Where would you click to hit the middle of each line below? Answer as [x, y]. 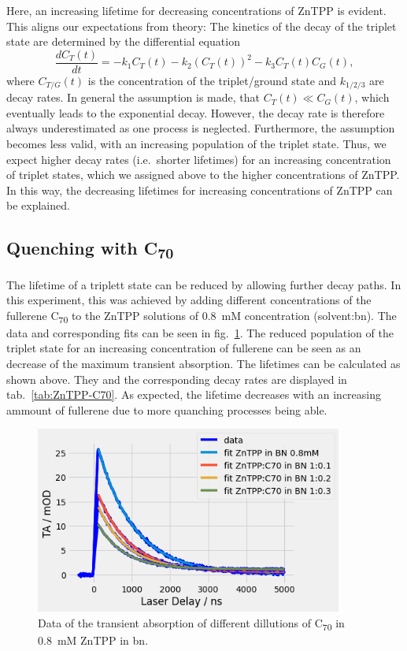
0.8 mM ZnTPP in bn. [93, 640]
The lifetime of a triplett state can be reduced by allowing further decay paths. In [204, 284]
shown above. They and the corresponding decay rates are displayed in [177, 379]
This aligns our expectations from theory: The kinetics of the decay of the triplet [202, 26]
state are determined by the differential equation [123, 41]
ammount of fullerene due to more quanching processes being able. [167, 409]
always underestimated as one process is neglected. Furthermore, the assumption [201, 128]
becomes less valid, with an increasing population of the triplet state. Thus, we [196, 144]
